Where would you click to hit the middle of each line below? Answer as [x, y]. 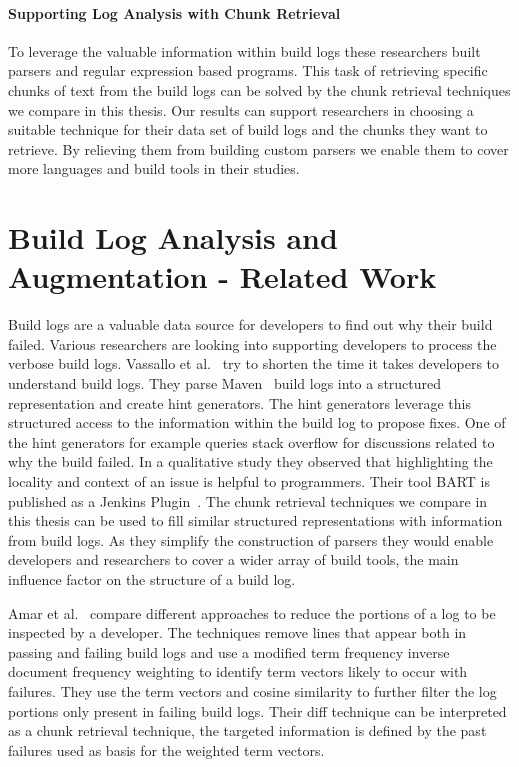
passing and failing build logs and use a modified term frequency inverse [229, 651]
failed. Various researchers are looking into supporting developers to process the [252, 343]
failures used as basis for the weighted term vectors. [166, 749]
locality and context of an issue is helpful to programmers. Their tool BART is [249, 481]
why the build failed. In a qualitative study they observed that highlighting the [250, 461]
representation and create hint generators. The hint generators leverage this [239, 402]
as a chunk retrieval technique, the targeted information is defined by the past [247, 730]
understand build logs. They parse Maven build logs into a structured [225, 383]
